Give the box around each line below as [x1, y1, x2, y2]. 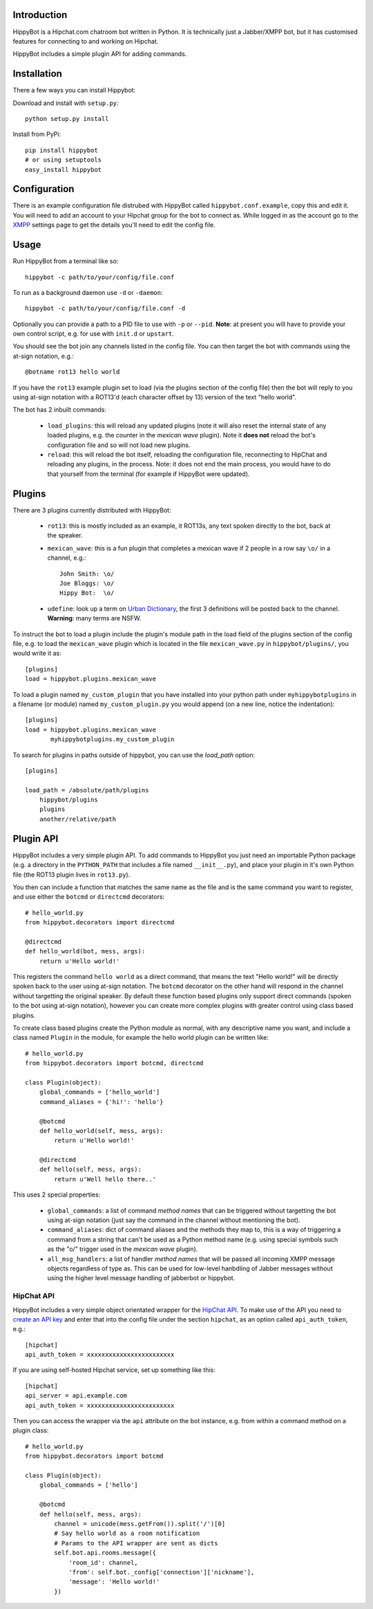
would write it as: [12, 649, 61, 658]
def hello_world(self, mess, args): [39, 1127, 164, 1134]
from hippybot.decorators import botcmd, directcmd [25, 1059, 204, 1067]
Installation [12, 68, 62, 79]
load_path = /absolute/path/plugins [25, 786, 149, 794]
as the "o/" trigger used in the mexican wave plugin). [47, 1245, 198, 1253]
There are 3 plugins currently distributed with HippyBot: [12, 506, 172, 514]
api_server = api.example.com [25, 1392, 128, 1400]
